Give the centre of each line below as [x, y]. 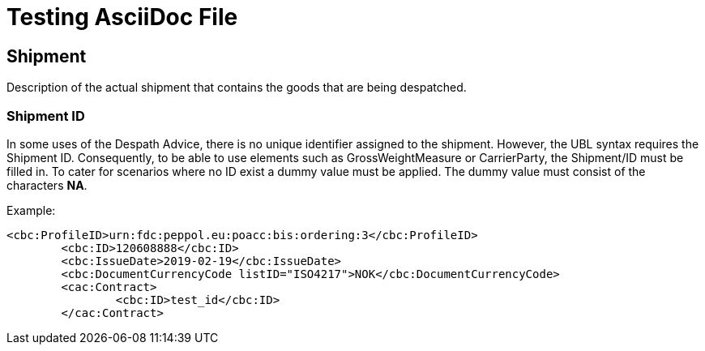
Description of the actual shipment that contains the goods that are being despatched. [237, 88]
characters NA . [47, 185]
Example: [31, 210]
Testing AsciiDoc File [122, 17]
